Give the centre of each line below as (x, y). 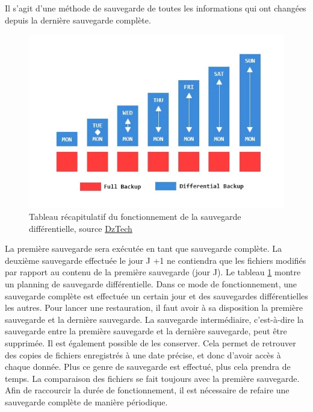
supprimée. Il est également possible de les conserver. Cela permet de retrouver (150, 342)
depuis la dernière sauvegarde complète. (78, 20)
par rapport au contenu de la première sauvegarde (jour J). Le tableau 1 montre (153, 272)
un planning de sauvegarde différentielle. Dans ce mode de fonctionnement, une (151, 283)
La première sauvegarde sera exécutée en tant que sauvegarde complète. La (144, 248)
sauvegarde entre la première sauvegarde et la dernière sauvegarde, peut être (146, 331)
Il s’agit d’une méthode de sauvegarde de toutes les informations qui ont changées (156, 8)
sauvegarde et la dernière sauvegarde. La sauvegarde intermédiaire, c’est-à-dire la (154, 319)
